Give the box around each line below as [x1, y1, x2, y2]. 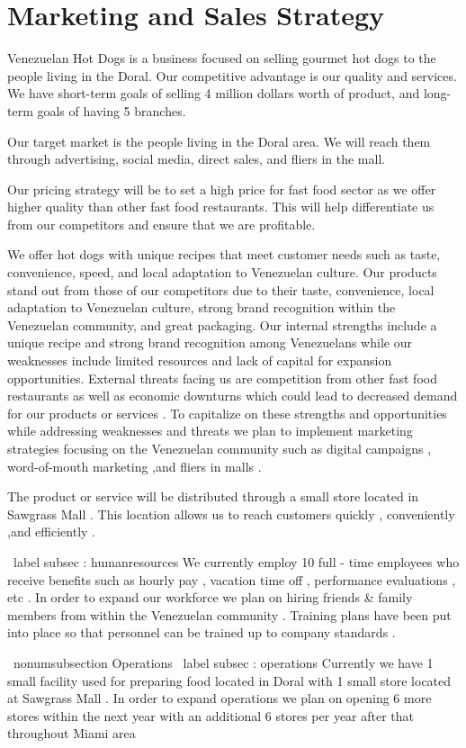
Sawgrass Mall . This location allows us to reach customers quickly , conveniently [7, 504, 455, 523]
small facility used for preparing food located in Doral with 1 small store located [7, 671, 452, 689]
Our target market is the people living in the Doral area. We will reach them [7, 131, 431, 150]
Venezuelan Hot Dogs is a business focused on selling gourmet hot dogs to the [7, 49, 436, 68]
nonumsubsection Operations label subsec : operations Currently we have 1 [13, 653, 434, 671]
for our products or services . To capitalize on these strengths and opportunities [7, 403, 447, 422]
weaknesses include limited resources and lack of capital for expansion [7, 351, 392, 370]
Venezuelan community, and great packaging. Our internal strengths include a [7, 315, 437, 334]
